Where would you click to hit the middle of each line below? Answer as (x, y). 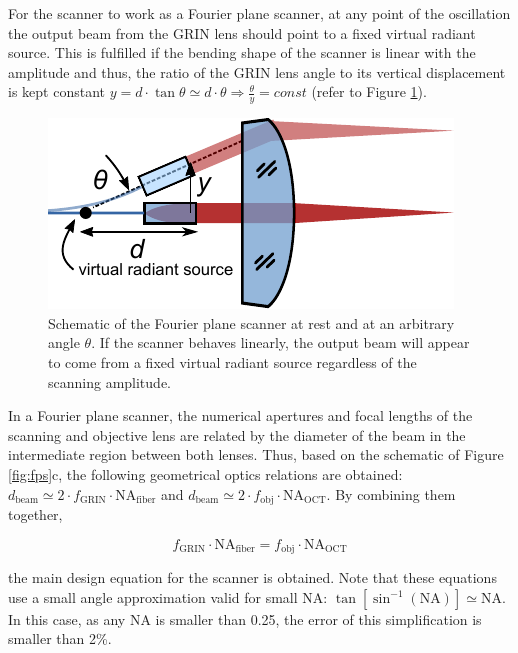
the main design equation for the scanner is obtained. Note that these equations (252, 577)
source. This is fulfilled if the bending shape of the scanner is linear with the (242, 52)
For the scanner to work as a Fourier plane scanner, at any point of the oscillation (259, 13)
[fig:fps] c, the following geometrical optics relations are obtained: (205, 473)
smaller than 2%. (60, 638)
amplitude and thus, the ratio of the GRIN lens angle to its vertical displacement (257, 71)
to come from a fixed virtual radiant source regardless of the (232, 361)
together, (35, 514)
